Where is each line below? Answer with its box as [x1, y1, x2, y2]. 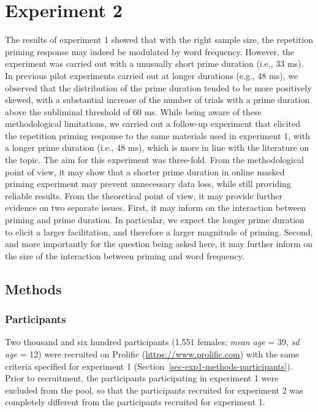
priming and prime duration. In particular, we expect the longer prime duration [5, 213, 305, 226]
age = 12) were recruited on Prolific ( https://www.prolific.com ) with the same [5, 348, 300, 360]
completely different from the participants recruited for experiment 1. [5, 395, 265, 408]
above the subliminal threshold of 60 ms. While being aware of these [5, 105, 262, 118]
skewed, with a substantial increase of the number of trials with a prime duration [5, 93, 310, 106]
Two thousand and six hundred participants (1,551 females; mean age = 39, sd [5, 335, 300, 348]
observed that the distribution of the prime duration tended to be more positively [5, 81, 312, 94]
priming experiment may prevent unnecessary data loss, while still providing [5, 177, 291, 190]
